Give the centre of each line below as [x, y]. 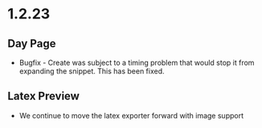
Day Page [32, 44]
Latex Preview [43, 96]
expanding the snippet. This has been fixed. [92, 71]
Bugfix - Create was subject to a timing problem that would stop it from [137, 62]
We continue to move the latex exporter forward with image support [131, 115]
